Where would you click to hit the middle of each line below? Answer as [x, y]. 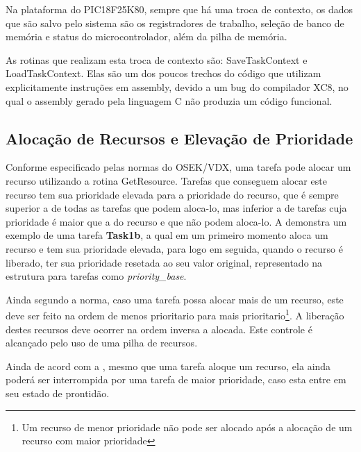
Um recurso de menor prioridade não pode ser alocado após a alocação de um [187, 427]
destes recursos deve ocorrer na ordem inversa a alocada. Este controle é [159, 329]
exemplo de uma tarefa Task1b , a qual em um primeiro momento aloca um [167, 235]
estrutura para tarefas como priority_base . [96, 276]
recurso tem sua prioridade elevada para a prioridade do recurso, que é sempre [172, 194]
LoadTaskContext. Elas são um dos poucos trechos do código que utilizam [163, 73]
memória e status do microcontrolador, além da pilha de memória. [146, 36]
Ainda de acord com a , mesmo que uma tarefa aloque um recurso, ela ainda [168, 366]
